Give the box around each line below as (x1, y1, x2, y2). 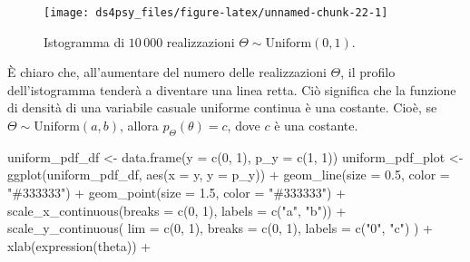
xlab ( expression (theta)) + (7, 236, 152, 255)
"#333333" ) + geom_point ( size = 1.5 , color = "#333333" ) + (7, 183, 347, 202)
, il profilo (340, 63, 396, 82)
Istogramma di (44, 32, 125, 51)
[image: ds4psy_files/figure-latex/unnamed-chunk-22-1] (44, 6, 388, 19)
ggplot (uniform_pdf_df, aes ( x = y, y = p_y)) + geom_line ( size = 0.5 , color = (7, 165, 450, 184)
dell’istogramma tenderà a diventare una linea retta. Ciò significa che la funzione (7, 80, 456, 99)
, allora (120, 116, 159, 135)
